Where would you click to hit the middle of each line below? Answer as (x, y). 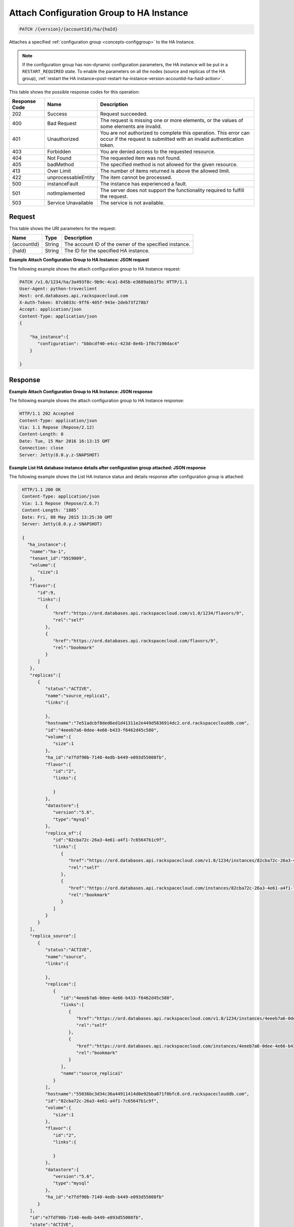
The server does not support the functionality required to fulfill (172, 190)
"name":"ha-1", (48, 551)
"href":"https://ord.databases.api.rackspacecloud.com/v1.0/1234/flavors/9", (149, 613)
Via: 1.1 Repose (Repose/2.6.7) (61, 503)
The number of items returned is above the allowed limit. (165, 171)
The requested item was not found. (141, 158)
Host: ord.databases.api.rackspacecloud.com (74, 295)
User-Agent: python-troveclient (58, 289)
